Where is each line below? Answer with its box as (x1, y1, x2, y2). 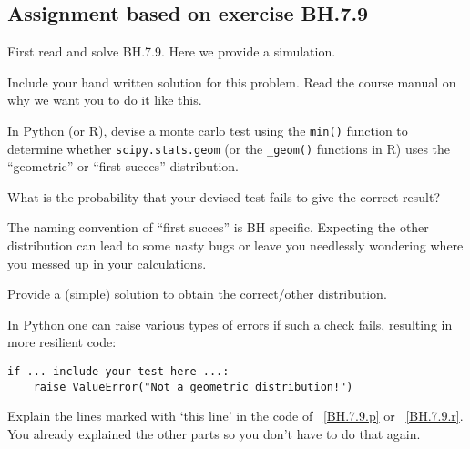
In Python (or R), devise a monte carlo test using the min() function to (7, 120, 408, 139)
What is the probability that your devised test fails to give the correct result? (7, 187, 441, 206)
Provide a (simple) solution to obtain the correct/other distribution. (7, 284, 387, 303)
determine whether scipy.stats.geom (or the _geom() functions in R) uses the (7, 138, 451, 158)
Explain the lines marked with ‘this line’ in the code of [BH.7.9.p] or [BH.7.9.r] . (7, 406, 464, 425)
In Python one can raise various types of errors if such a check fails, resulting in (7, 314, 453, 333)
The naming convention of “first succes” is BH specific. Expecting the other (7, 218, 429, 237)
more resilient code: (7, 332, 117, 352)
